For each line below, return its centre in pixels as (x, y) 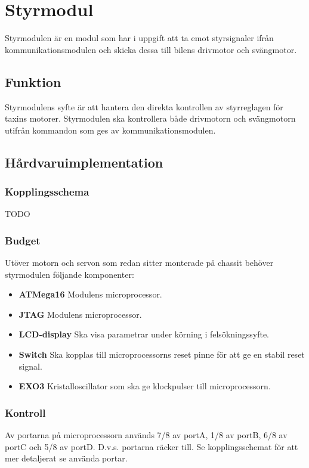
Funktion (33, 81)
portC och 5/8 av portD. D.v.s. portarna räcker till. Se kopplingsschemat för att (152, 446)
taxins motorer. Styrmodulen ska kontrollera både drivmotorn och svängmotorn (150, 118)
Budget (23, 240)
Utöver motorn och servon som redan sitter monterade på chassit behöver (139, 263)
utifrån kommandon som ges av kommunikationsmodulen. (110, 130)
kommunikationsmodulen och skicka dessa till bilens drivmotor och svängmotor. (151, 49)
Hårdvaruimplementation (84, 162)
